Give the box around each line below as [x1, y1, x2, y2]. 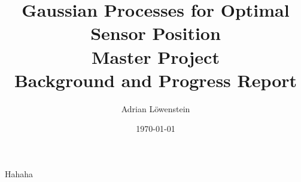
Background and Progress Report [14, 67, 297, 92]
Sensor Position [90, 21, 221, 45]
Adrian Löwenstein [121, 102, 190, 115]
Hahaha [5, 167, 34, 180]
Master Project [92, 44, 220, 69]
